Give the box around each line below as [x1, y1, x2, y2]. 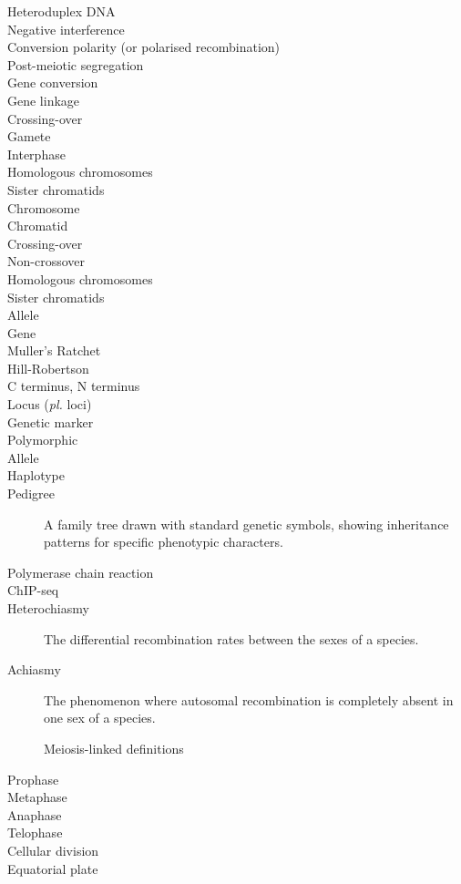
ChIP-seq [7, 581, 59, 600]
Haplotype [7, 466, 66, 485]
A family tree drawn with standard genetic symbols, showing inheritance [44, 514, 449, 533]
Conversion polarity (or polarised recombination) [7, 37, 281, 57]
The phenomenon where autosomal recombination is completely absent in [44, 690, 454, 709]
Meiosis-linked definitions [44, 738, 184, 757]
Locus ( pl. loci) [7, 395, 92, 414]
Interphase [7, 144, 66, 163]
